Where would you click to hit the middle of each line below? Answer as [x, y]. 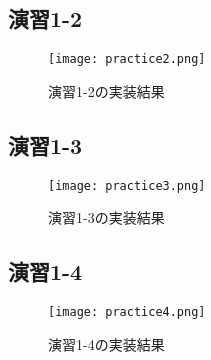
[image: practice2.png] [127, 59]
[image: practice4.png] [127, 312]
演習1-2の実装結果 [106, 90]
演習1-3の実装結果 [106, 217]
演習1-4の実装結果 [106, 343]
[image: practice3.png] [127, 185]
